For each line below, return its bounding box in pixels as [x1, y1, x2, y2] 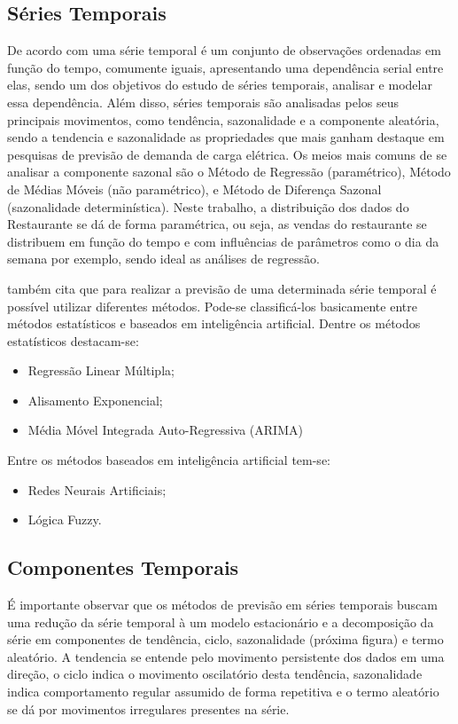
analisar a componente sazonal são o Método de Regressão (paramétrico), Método [7, 162, 451, 181]
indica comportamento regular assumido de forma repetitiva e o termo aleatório [7, 682, 439, 701]
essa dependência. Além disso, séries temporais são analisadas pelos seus [7, 92, 400, 111]
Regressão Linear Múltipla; [27, 361, 175, 380]
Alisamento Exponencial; [27, 390, 163, 409]
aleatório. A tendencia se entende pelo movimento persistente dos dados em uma [7, 647, 445, 665]
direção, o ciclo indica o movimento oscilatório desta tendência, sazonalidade [7, 665, 423, 683]
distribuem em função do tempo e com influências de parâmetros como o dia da [7, 232, 439, 250]
